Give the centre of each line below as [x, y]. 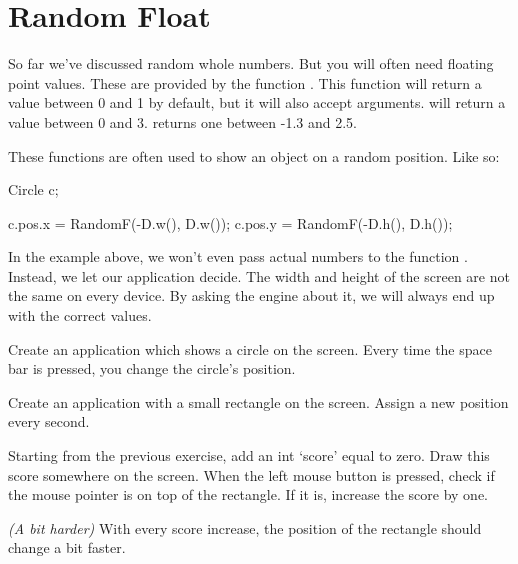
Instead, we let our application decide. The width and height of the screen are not [259, 275]
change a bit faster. [67, 547]
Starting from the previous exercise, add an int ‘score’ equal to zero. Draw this [249, 455]
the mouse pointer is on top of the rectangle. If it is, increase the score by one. [248, 494]
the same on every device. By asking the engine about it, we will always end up [251, 295]
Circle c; [33, 189]
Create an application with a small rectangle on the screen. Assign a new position [258, 401]
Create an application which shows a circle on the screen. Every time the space [250, 348]
